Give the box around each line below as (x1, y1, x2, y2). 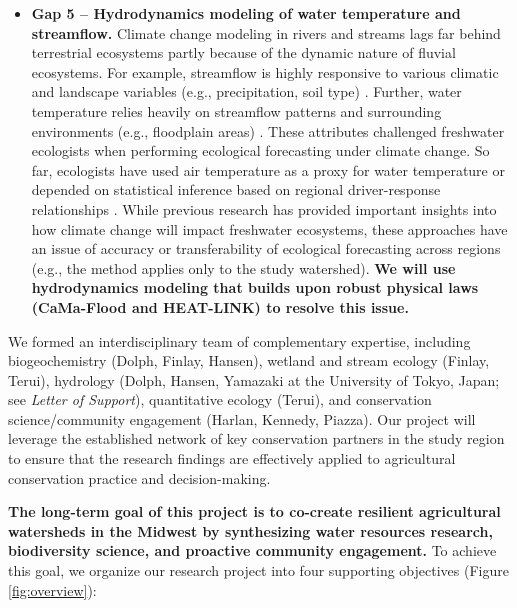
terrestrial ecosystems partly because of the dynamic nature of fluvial (31, 42, 456, 63)
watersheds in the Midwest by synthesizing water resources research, (8, 520, 493, 541)
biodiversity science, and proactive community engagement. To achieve (8, 540, 497, 561)
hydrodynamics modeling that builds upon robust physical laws (31, 277, 479, 298)
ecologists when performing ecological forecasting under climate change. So (31, 140, 490, 161)
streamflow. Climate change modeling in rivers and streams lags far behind (31, 22, 501, 43)
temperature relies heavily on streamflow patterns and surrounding (31, 100, 442, 121)
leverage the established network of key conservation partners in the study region (8, 428, 505, 449)
